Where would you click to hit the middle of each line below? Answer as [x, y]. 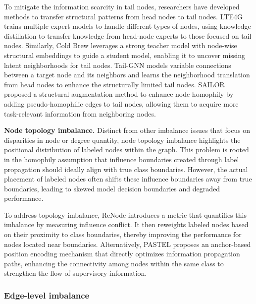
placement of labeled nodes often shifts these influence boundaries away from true [128, 179]
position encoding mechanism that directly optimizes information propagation [122, 254]
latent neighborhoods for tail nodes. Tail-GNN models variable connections [118, 65]
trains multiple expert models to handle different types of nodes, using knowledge [128, 26]
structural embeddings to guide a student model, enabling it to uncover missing [125, 55]
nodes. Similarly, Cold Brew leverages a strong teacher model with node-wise [121, 45]
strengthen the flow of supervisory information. [76, 273]
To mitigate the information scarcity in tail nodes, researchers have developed [122, 6]
